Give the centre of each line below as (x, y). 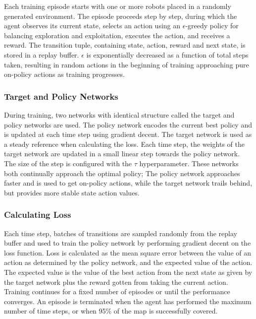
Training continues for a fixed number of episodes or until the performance (117, 291)
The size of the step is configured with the (68, 163)
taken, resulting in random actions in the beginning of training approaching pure (127, 64)
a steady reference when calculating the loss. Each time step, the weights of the (124, 144)
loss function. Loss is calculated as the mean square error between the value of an (128, 252)
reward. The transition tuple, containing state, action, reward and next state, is (125, 45)
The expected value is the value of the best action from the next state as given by (128, 272)
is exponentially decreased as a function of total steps (167, 54)
